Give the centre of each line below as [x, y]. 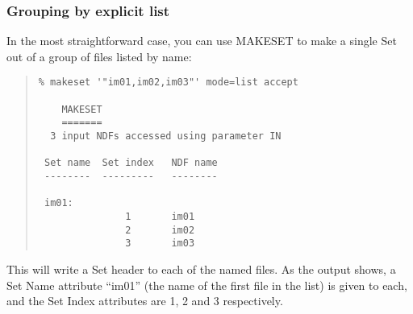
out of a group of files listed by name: [99, 56]
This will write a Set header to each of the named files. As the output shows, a [201, 269]
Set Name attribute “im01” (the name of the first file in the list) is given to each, [207, 285]
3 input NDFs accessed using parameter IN [166, 136]
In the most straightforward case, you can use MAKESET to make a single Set [202, 41]
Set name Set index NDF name [131, 163]
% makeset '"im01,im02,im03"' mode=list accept [168, 83]
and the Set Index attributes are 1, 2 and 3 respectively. [145, 301]
